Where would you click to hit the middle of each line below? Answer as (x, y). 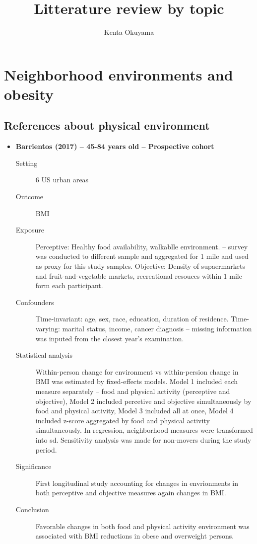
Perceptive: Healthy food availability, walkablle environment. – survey (142, 246)
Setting (27, 163)
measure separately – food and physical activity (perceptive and (133, 391)
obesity (29, 94)
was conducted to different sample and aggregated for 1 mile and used (142, 256)
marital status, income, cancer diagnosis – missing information (157, 329)
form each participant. (69, 285)
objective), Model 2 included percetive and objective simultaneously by (143, 401)
